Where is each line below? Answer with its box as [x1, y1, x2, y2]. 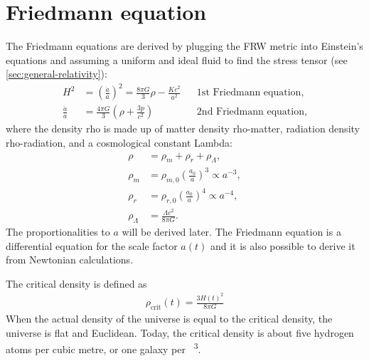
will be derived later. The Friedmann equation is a [122, 224, 341, 239]
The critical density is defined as [6, 276, 147, 291]
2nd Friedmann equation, [196, 107, 307, 117]
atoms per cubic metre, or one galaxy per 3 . [6, 340, 201, 356]
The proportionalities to [6, 224, 110, 239]
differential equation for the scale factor [6, 238, 178, 253]
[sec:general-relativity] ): [6, 66, 107, 81]
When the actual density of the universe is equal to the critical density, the [6, 311, 333, 326]
